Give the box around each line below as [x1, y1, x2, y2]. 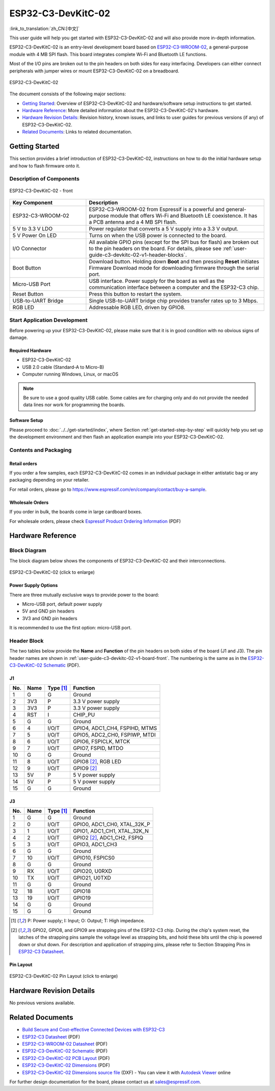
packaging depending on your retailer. [9, 477, 90, 483]
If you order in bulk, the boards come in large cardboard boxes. [9, 509, 142, 515]
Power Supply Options [9, 582, 58, 589]
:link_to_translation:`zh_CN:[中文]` [9, 25, 80, 32]
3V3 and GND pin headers [22, 615, 77, 621]
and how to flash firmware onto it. [9, 163, 80, 169]
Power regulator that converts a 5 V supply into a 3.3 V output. [89, 225, 239, 232]
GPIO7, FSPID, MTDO [73, 744, 124, 752]
